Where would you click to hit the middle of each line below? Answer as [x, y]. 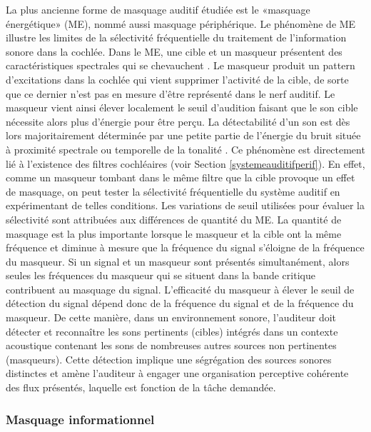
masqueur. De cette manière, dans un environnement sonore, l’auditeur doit [171, 317]
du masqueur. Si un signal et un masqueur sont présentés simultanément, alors [178, 261]
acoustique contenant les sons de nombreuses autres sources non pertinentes [171, 345]
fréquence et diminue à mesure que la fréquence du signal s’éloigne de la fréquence [185, 247]
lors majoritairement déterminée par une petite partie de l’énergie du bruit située [183, 135]
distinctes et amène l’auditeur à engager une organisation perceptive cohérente [177, 373]
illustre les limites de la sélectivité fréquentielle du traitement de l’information [176, 37]
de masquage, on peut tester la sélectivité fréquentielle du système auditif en [173, 191]
